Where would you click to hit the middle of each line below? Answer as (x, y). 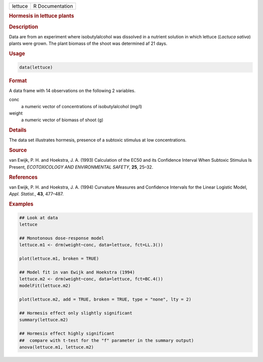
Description (24, 27)
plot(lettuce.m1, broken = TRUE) (59, 258)
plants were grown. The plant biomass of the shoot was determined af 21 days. (88, 43)
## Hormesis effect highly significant (67, 333)
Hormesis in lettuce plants (42, 16)
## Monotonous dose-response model (62, 238)
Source (18, 150)
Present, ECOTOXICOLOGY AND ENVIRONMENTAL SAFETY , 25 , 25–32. (81, 167)
